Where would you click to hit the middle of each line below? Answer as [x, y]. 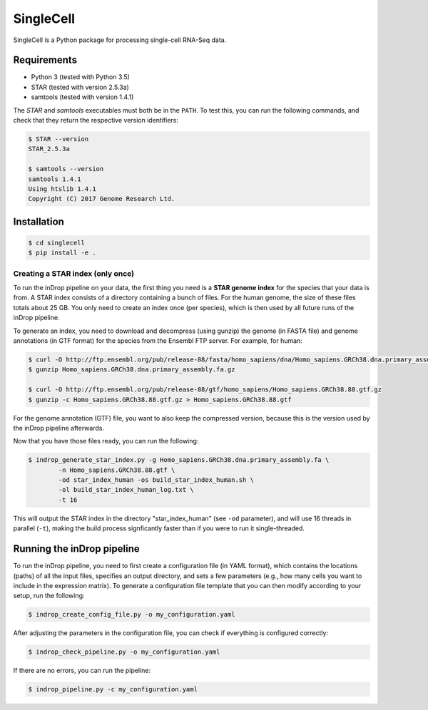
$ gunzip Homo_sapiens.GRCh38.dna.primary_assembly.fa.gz [132, 370]
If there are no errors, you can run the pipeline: [82, 671]
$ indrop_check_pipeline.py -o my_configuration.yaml [124, 652]
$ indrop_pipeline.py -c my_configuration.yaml [113, 689]
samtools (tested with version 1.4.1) [82, 97]
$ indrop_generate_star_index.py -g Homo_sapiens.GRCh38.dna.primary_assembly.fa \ [179, 460]
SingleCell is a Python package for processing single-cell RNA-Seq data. [120, 40]
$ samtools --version [66, 169]
